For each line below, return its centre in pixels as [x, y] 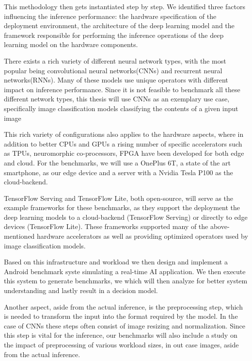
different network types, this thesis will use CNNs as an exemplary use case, [117, 99]
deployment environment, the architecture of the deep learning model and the [119, 25]
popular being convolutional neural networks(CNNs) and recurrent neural [113, 70]
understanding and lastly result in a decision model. [81, 290]
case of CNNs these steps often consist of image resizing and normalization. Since [125, 325]
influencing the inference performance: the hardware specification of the [110, 16]
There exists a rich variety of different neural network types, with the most [115, 60]
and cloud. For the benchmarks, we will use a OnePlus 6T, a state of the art [117, 162]
